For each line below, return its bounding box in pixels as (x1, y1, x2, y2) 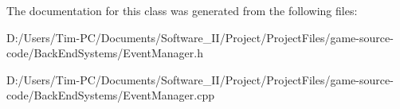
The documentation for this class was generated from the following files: (6, 2, 358, 18)
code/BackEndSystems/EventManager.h (6, 45, 203, 61)
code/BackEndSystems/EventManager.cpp (6, 87, 214, 103)
